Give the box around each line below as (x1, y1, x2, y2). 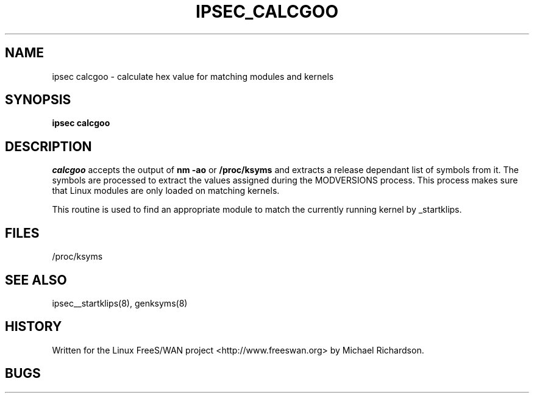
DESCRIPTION (5, 138, 92, 154)
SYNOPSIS (5, 92, 71, 108)
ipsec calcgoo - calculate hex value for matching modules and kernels (52, 71, 334, 82)
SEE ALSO (5, 272, 67, 288)
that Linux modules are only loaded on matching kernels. (52, 185, 280, 196)
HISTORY (5, 319, 62, 335)
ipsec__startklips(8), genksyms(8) (52, 297, 188, 308)
